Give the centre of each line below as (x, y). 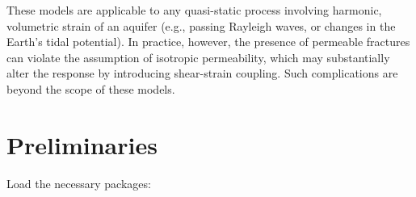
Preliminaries (82, 144)
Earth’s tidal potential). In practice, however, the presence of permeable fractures (208, 42)
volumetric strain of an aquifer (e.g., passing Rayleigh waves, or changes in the (201, 25)
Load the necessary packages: (79, 183)
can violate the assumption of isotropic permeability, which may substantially (198, 57)
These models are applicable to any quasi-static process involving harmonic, (194, 10)
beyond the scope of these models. (91, 88)
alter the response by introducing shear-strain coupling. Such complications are (202, 73)
